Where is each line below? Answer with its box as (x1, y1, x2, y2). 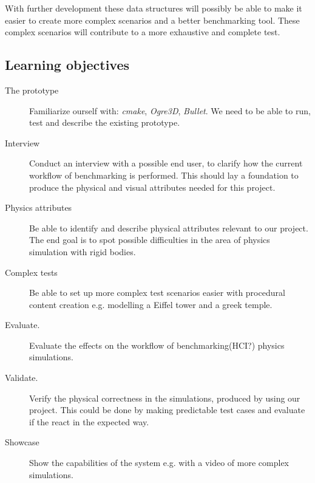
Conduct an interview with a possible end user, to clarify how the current (29, 157, 303, 170)
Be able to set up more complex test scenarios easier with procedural (29, 286, 285, 299)
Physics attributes (5, 201, 72, 214)
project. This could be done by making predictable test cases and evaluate (29, 403, 305, 416)
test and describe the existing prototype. (29, 116, 180, 129)
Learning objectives (5, 55, 130, 74)
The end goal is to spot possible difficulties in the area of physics (29, 233, 270, 246)
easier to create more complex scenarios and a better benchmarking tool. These (5, 13, 300, 26)
